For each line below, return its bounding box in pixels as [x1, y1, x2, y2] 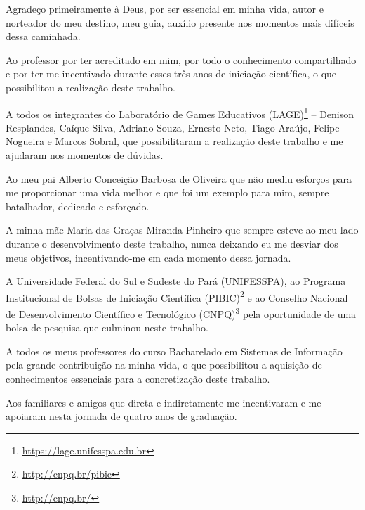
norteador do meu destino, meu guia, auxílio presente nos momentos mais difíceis [6, 15, 354, 30]
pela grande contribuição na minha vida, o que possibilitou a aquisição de [6, 357, 322, 372]
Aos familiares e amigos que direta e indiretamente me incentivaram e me [6, 395, 321, 409]
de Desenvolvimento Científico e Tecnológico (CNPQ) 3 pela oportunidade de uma [6, 305, 357, 321]
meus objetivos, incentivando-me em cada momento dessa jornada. [6, 250, 291, 264]
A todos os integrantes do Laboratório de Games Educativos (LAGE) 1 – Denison [6, 104, 354, 121]
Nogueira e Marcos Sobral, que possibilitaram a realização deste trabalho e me [6, 134, 343, 148]
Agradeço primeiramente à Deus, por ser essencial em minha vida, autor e [6, 1, 324, 15]
